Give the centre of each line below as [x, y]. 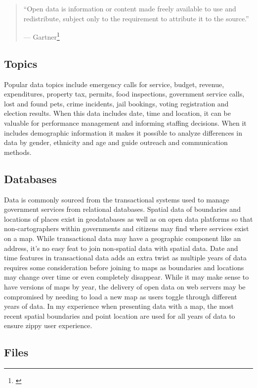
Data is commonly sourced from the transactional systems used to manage [117, 199]
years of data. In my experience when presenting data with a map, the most [119, 306]
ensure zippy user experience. [48, 325]
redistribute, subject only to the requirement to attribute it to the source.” [136, 18]
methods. [18, 152]
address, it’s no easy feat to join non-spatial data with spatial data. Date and [121, 248]
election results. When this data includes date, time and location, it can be [117, 113]
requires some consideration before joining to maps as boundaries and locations [124, 267]
